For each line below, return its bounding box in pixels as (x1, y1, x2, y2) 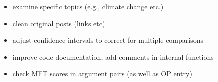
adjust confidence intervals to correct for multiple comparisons (12, 35, 204, 45)
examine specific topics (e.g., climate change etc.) (12, 1, 164, 11)
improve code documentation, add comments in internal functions (12, 51, 214, 62)
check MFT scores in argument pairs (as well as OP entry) (12, 68, 192, 79)
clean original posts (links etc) (12, 18, 105, 28)
